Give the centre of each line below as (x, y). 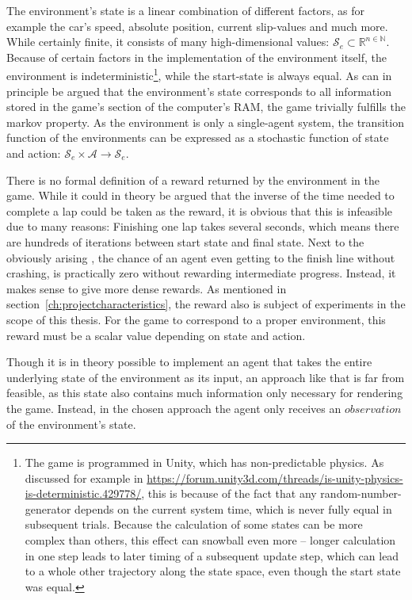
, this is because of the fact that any (229, 493)
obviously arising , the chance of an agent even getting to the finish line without (201, 257)
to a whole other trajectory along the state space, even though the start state (213, 571)
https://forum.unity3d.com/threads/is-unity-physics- (275, 478)
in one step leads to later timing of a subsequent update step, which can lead (212, 555)
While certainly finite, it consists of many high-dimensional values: (168, 42)
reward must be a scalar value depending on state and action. (156, 335)
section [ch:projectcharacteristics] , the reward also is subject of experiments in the (206, 304)
